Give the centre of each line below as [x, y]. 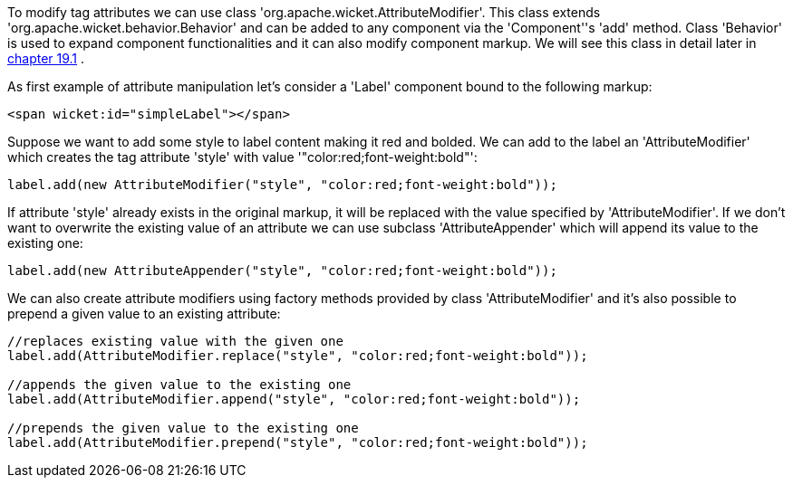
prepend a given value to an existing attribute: [144, 314]
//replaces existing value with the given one [175, 341]
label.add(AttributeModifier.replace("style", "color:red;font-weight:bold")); [298, 356]
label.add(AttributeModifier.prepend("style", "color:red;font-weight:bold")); [298, 442]
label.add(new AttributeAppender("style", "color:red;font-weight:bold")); [282, 271]
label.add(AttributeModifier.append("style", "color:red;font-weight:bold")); [294, 399]
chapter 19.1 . [46, 58]
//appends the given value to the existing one [179, 385]
